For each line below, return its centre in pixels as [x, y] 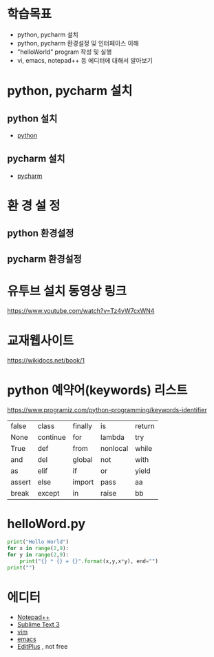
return [145, 426]
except [49, 493]
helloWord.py [46, 524]
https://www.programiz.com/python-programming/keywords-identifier [107, 410]
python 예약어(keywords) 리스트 [97, 390]
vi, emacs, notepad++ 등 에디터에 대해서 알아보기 [85, 60]
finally [83, 426]
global [83, 459]
